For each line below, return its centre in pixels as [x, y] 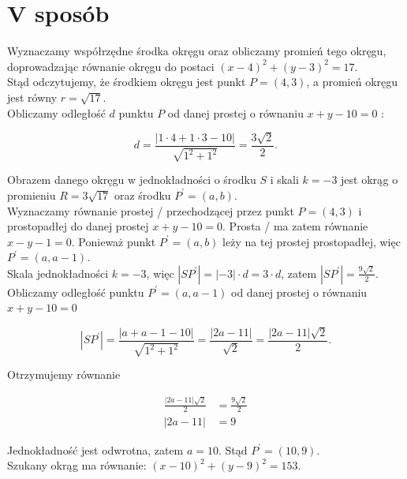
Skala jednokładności [58, 273]
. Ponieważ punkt [114, 241]
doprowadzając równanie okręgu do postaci [111, 66]
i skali [284, 180]
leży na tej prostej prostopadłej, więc [312, 241]
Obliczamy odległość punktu [76, 292]
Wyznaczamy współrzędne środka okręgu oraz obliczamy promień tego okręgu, [197, 51]
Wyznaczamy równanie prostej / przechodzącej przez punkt [151, 210]
